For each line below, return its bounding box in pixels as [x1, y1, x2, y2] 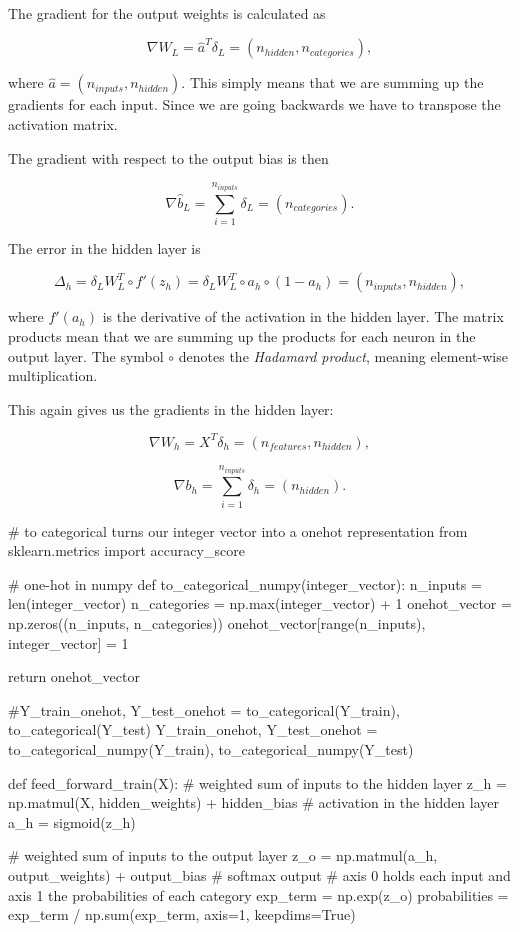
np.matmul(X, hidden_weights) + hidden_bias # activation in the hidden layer [8, 792, 500, 813]
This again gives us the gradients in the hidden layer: [8, 398, 334, 419]
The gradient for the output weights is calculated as [8, 3, 326, 23]
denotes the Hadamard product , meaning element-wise [178, 345, 508, 366]
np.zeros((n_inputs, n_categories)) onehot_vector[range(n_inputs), [8, 613, 426, 634]
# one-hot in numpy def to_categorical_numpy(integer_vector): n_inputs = [8, 573, 482, 594]
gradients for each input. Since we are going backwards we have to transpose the [8, 94, 501, 115]
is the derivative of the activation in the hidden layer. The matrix [102, 306, 504, 327]
